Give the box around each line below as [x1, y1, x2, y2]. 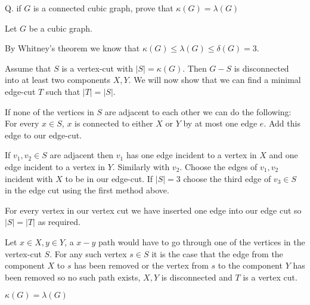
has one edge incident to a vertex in [126, 149, 257, 161]
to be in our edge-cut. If [65, 172, 153, 184]
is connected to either [75, 117, 153, 130]
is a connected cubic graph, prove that [33, 2, 173, 14]
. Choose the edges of [179, 160, 258, 172]
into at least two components [5, 73, 111, 86]
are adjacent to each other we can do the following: [104, 105, 292, 118]
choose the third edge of [183, 172, 271, 184]
